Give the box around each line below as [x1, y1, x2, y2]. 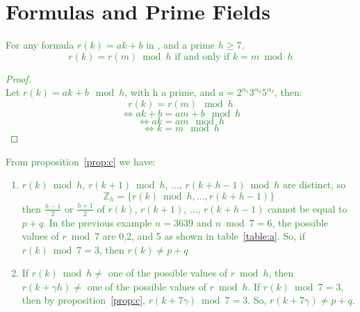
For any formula [6, 38, 74, 52]
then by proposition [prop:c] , [22, 293, 145, 307]
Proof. [6, 71, 31, 85]
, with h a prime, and [124, 85, 215, 99]
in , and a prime [146, 38, 215, 52]
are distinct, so [282, 177, 346, 192]
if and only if [174, 51, 230, 62]
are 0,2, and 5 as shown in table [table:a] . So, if [102, 229, 305, 243]
